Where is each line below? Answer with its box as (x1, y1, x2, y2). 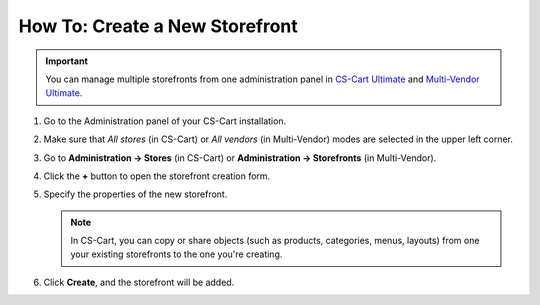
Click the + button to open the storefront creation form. (43, 170, 271, 182)
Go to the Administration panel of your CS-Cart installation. (43, 115, 287, 127)
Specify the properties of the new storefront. (43, 188, 228, 200)
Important (45, 55, 89, 67)
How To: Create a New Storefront (18, 15, 299, 37)
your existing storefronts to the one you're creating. (70, 248, 283, 260)
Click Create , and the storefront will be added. (43, 276, 235, 288)
